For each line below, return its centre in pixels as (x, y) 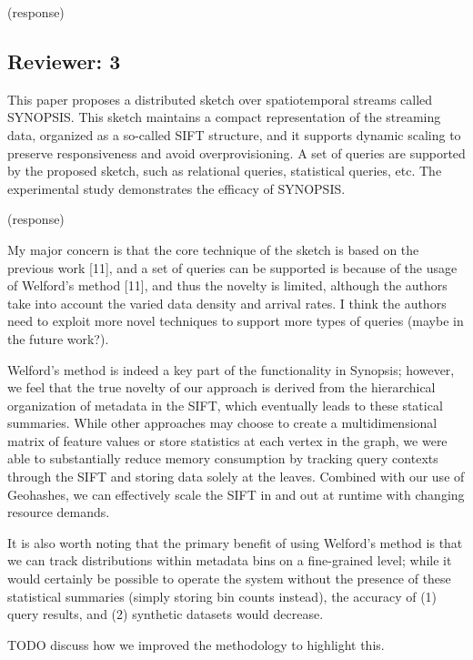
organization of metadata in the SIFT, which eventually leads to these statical (225, 405)
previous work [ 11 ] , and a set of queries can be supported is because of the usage (232, 267)
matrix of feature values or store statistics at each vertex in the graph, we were (227, 440)
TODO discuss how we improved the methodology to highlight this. (196, 644)
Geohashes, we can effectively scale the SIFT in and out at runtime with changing (236, 494)
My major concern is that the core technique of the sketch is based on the (213, 249)
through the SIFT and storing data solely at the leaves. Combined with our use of (236, 477)
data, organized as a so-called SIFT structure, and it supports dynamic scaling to (234, 134)
